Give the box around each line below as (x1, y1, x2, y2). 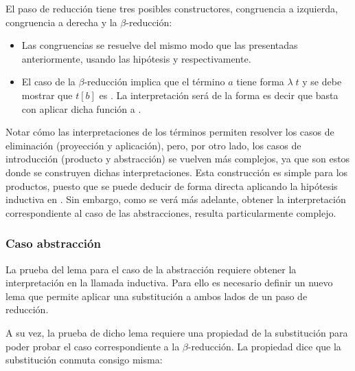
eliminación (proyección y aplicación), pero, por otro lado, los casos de (5, 138, 301, 152)
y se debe (302, 74, 342, 89)
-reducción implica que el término (84, 74, 225, 89)
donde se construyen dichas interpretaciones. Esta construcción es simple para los (5, 165, 348, 179)
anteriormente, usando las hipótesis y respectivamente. (21, 51, 251, 65)
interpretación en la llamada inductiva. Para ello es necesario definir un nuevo (5, 275, 333, 290)
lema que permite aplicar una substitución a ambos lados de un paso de (5, 288, 308, 303)
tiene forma (236, 74, 284, 89)
